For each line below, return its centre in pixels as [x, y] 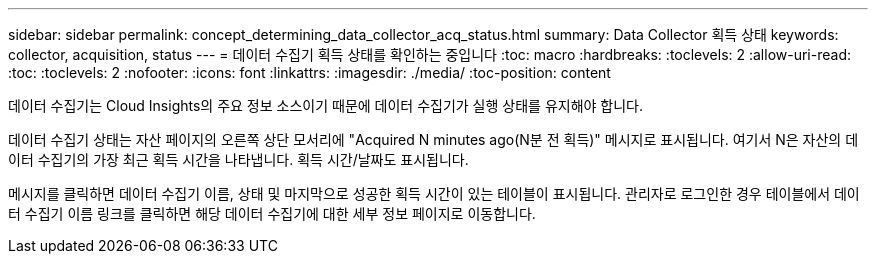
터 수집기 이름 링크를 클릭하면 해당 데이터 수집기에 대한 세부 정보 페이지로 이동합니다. [272, 213]
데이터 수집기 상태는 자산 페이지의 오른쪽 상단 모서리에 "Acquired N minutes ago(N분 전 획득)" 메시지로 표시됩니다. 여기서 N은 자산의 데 [433, 139]
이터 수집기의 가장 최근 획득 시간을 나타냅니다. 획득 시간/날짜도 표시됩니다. [238, 159]
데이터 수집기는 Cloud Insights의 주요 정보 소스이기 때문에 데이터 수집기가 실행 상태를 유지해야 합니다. [326, 105]
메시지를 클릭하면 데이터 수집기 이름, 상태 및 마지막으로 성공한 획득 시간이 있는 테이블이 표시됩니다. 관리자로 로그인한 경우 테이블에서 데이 [434, 193]
